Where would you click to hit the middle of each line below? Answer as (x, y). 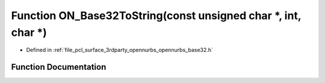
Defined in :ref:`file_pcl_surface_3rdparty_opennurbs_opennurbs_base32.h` (120, 50)
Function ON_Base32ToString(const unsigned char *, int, (156, 16)
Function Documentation (59, 67)
